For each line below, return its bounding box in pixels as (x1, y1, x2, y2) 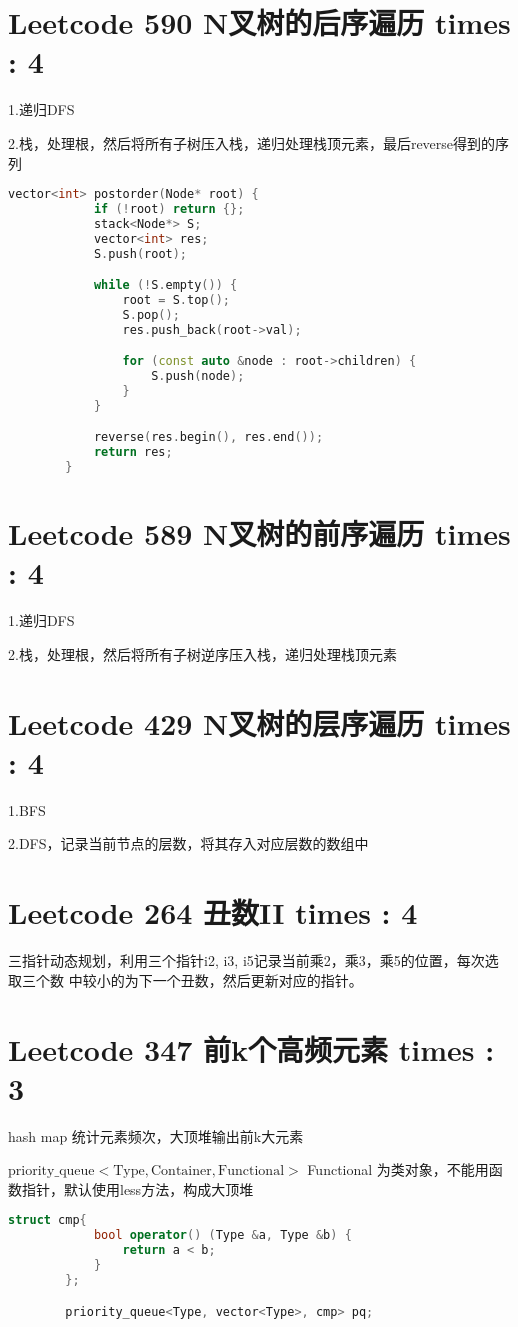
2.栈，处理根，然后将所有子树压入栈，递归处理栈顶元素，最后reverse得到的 (8, 132, 496, 153)
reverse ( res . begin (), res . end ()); (93, 430, 324, 445)
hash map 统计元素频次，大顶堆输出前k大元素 (8, 1125, 304, 1146)
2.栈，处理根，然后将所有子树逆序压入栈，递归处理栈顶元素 (8, 643, 397, 664)
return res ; (93, 445, 173, 460)
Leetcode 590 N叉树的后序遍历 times (8, 2, 511, 43)
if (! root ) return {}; (93, 201, 245, 216)
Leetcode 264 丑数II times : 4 (8, 892, 418, 933)
